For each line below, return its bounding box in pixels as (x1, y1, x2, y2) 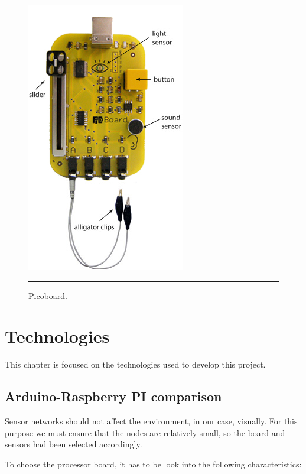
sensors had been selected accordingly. (5, 438, 142, 450)
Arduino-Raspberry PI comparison (5, 387, 222, 405)
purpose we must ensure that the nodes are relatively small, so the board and (5, 426, 285, 439)
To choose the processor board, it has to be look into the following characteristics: (5, 457, 302, 470)
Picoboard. (28, 289, 67, 301)
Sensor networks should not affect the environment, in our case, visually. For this (5, 415, 298, 427)
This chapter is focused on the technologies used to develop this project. (5, 358, 266, 371)
